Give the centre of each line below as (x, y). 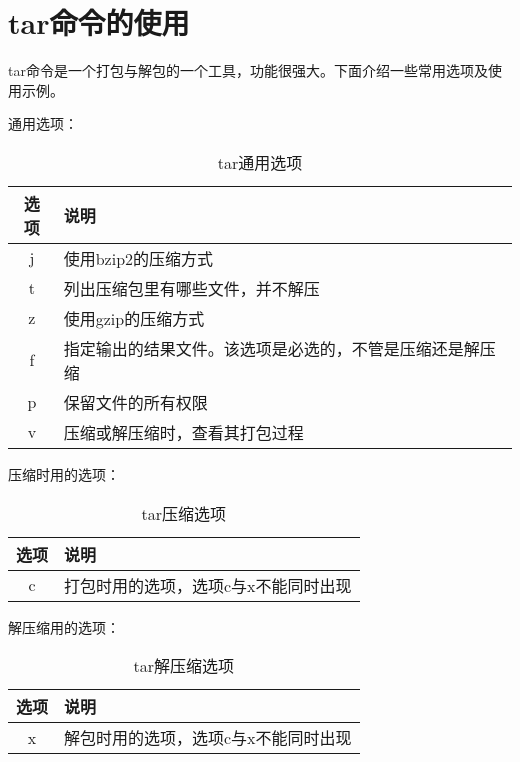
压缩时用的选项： (64, 473)
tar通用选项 (260, 162)
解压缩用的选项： (64, 626)
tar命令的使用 (99, 22)
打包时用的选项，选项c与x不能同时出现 (208, 585)
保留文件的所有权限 (135, 402)
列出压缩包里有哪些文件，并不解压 (191, 288)
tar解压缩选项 (184, 666)
